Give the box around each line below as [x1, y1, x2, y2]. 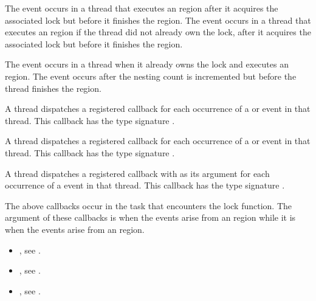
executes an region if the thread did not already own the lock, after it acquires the [5, 26, 311, 38]
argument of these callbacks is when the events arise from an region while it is [5, 211, 296, 224]
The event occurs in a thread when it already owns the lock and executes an [5, 58, 289, 71]
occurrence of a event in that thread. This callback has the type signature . [5, 179, 285, 192]
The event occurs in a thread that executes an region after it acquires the [5, 2, 278, 14]
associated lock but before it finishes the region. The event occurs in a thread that [5, 13, 311, 26]
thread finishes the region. [5, 81, 101, 94]
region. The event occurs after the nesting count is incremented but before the [5, 69, 297, 82]
